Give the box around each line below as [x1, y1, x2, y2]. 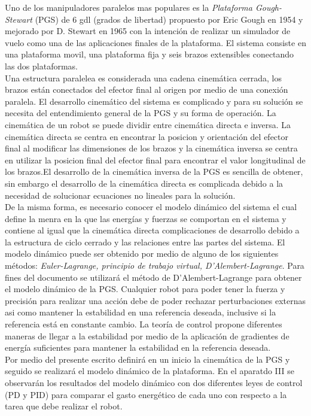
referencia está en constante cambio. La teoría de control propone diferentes [5, 318, 282, 330]
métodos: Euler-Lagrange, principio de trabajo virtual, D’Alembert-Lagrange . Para [5, 259, 304, 272]
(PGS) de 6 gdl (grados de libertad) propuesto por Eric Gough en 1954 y [35, 13, 303, 25]
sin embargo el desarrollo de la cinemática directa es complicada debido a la [5, 177, 283, 189]
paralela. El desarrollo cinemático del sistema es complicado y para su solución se [5, 95, 303, 107]
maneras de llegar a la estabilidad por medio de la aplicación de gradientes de [5, 329, 289, 342]
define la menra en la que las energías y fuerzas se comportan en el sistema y [5, 212, 286, 224]
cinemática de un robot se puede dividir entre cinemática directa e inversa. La [5, 118, 291, 130]
